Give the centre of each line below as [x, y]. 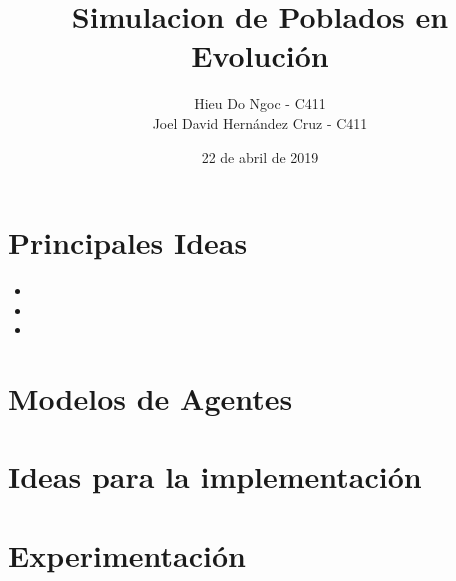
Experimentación [127, 554]
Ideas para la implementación [215, 476]
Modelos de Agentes [150, 398]
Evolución [260, 55]
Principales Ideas [128, 242]
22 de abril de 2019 [260, 156]
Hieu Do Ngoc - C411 [260, 103]
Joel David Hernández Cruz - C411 [260, 122]
